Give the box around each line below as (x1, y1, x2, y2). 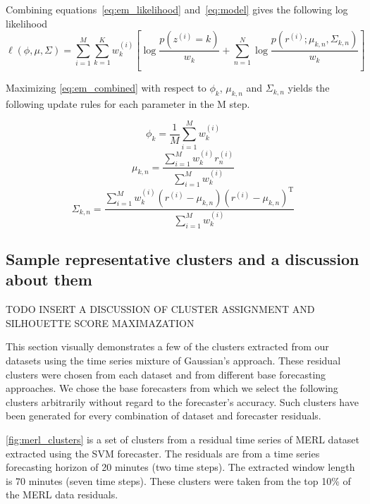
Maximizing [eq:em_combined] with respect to (6, 80, 206, 95)
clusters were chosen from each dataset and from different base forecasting (6, 367, 326, 381)
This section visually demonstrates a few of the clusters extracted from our (6, 339, 329, 354)
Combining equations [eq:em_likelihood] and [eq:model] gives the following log (6, 2, 348, 16)
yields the (288, 80, 330, 95)
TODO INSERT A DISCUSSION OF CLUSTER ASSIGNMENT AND (6, 302, 315, 316)
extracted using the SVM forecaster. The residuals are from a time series (6, 445, 320, 460)
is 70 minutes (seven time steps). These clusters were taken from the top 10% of (6, 473, 351, 488)
